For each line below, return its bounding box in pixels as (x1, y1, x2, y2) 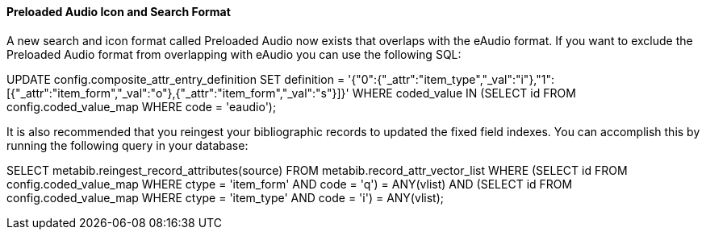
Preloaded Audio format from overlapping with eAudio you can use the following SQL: (6, 47, 462, 61)
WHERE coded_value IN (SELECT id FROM (352, 85, 576, 100)
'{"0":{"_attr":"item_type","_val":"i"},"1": (348, 72, 555, 86)
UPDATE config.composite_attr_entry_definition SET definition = (6, 72, 345, 86)
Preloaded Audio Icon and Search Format (6, 5, 231, 19)
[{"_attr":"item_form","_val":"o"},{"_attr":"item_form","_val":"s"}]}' (6, 85, 349, 100)
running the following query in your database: (6, 138, 249, 152)
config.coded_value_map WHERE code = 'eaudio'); (6, 99, 277, 114)
